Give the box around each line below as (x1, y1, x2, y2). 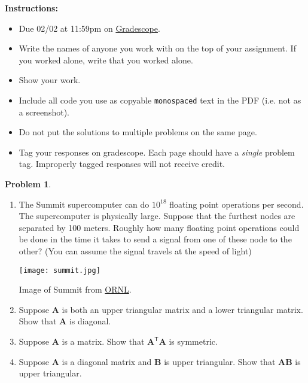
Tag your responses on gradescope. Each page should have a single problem (19, 145, 295, 158)
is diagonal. (69, 315, 111, 327)
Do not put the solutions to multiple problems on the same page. (19, 126, 257, 138)
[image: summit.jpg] (19, 266, 100, 275)
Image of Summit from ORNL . (19, 283, 132, 296)
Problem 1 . (5, 178, 51, 190)
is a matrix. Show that (62, 335, 145, 347)
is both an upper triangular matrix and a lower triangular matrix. (62, 303, 303, 315)
